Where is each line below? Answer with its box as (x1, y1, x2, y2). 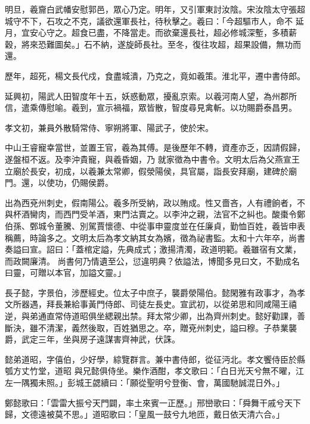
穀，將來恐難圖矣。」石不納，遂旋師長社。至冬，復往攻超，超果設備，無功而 (5, 38, 301, 50)
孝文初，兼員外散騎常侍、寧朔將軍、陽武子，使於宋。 (5, 121, 213, 133)
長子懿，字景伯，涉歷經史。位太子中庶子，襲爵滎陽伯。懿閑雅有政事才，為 (5, 286, 297, 298)
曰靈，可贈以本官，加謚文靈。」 (5, 266, 126, 279)
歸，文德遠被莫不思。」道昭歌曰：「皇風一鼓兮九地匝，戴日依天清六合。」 (5, 408, 284, 420)
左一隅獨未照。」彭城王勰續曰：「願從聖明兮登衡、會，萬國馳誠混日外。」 (5, 376, 284, 389)
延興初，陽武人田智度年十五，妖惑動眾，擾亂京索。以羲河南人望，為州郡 (5, 89, 289, 102)
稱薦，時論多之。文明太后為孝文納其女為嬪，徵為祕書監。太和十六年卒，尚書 (5, 231, 305, 244)
